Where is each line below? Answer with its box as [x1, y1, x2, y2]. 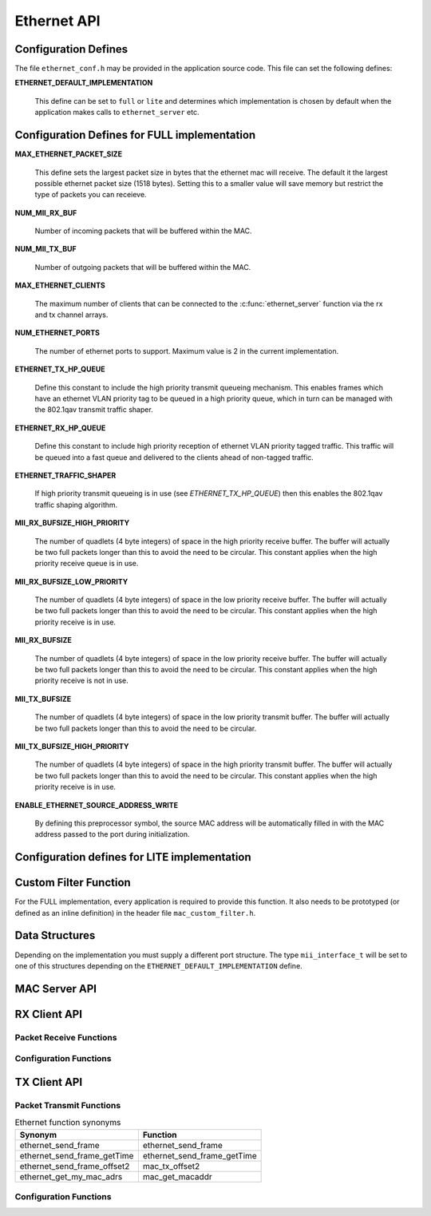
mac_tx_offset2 [142, 1160, 200, 1171]
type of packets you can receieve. [34, 190, 147, 200]
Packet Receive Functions [14, 1032, 117, 1043]
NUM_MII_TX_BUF [14, 244, 77, 254]
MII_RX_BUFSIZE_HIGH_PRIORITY [14, 518, 130, 528]
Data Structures [14, 929, 96, 942]
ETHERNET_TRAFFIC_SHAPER [14, 470, 117, 480]
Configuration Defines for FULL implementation [14, 129, 256, 142]
